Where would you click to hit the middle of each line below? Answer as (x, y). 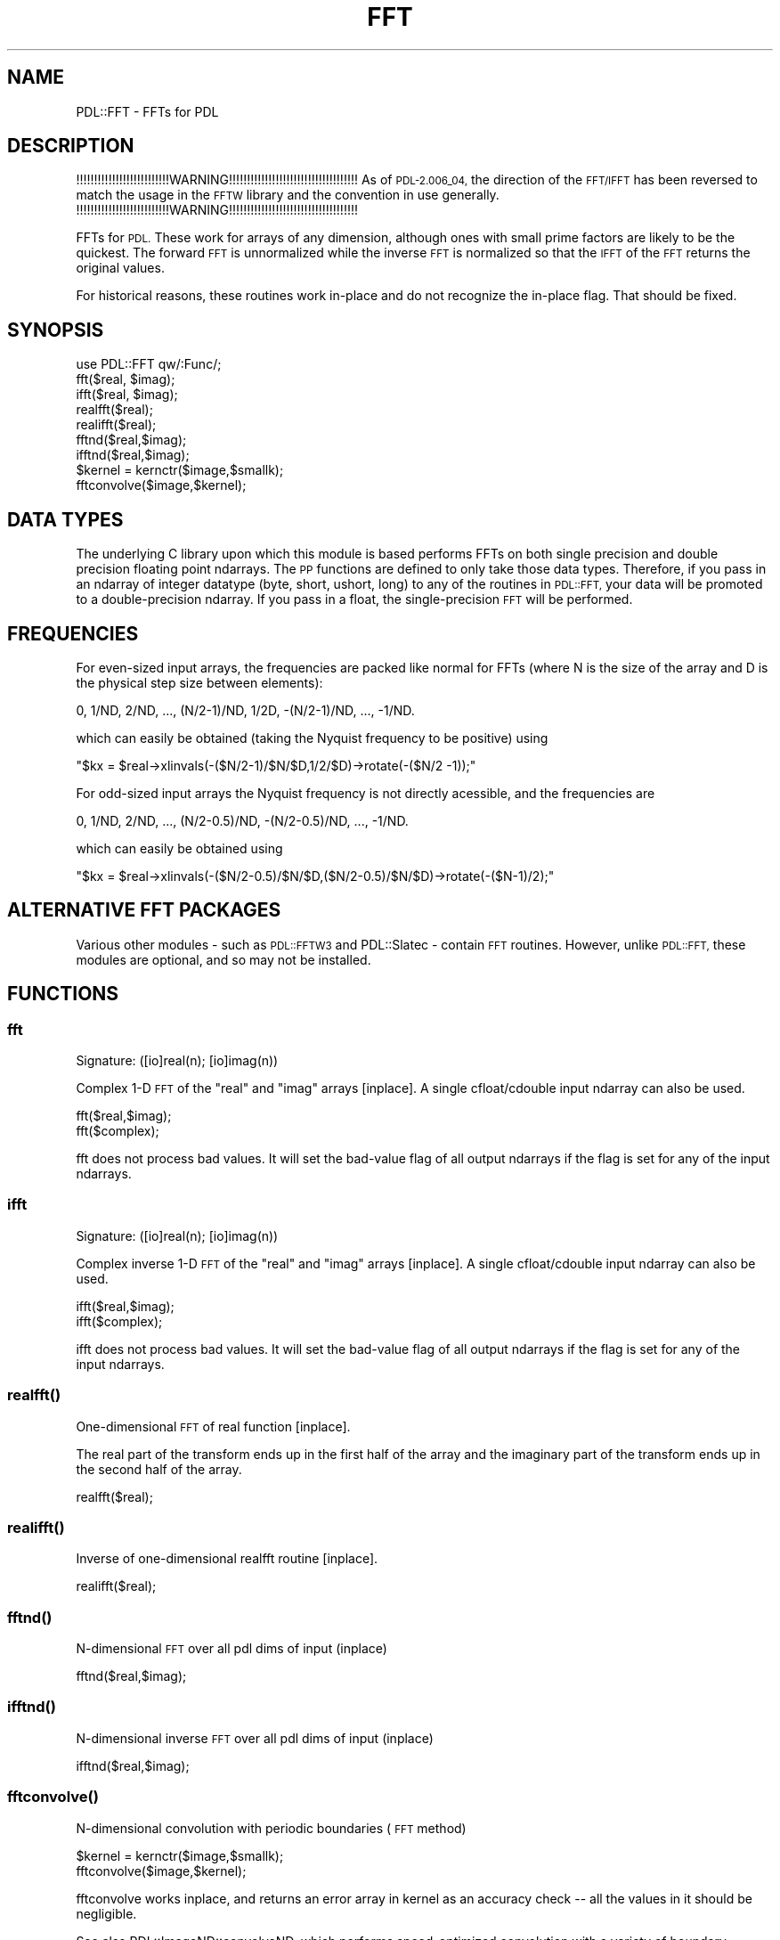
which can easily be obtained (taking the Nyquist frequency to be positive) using (312, 738)
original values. (120, 268)
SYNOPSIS (56, 330)
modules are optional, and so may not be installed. (223, 959)
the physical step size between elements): (199, 682)
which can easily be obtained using (179, 848)
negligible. (106, 1913)
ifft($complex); (119, 1321)
